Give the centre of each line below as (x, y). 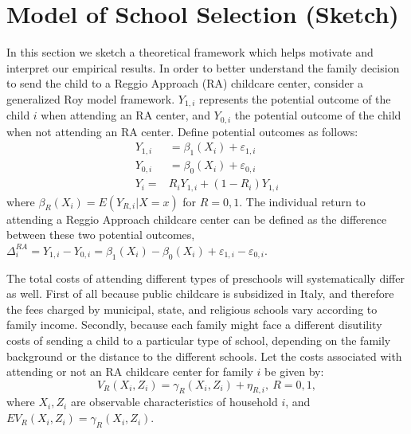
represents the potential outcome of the (295, 98)
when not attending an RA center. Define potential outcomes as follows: (182, 131)
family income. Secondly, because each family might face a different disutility (194, 325)
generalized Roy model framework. (91, 98)
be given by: (294, 371)
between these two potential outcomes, (101, 235)
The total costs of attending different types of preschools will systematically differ (205, 278)
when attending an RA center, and (125, 115)
